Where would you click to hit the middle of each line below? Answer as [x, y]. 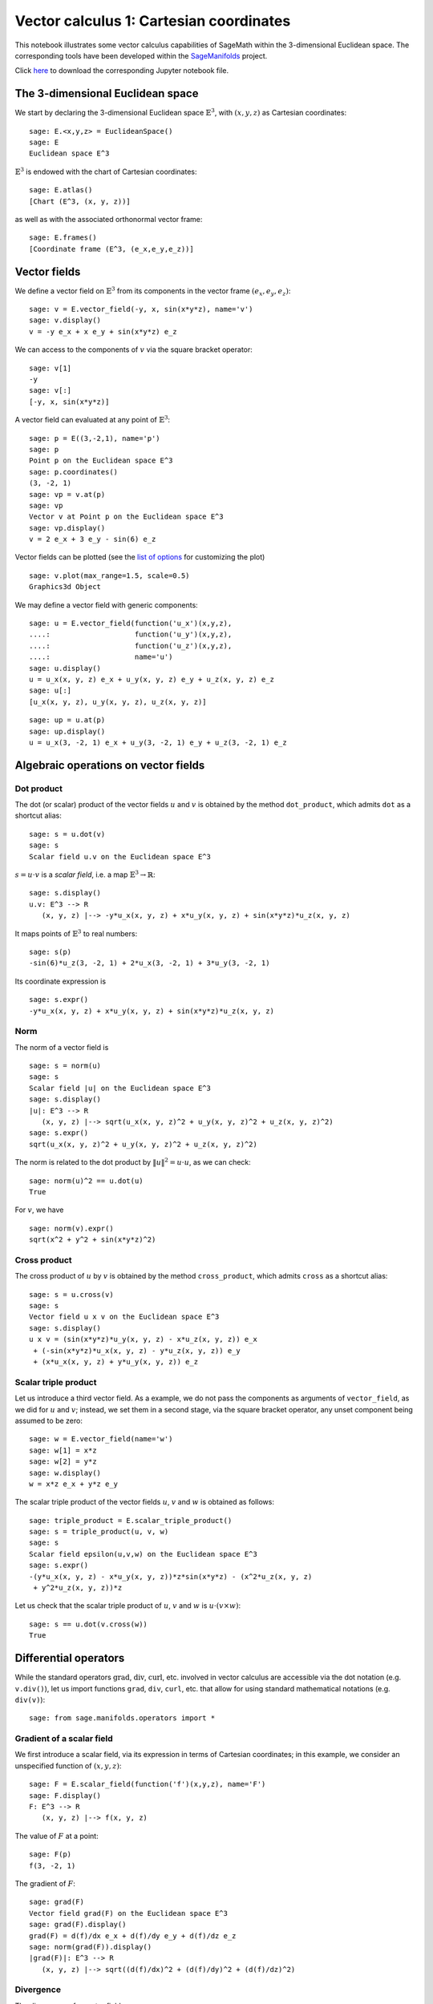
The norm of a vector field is [62, 1047]
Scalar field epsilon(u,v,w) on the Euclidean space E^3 [144, 1554]
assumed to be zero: [49, 1420]
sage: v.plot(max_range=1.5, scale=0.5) [109, 576]
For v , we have [39, 1210]
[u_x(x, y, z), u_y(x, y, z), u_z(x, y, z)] [118, 702]
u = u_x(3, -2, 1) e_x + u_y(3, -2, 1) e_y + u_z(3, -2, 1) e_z [158, 742]
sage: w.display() [65, 1473]
